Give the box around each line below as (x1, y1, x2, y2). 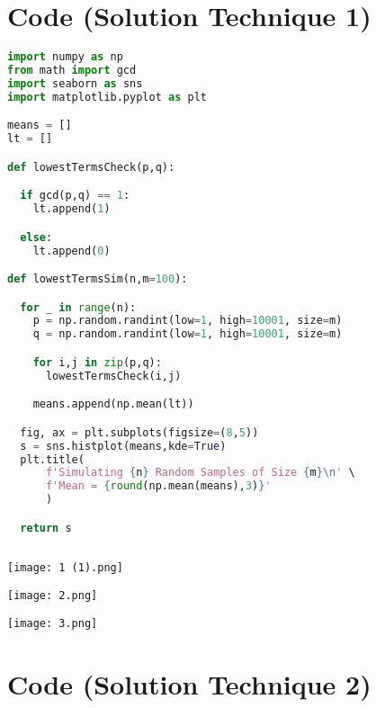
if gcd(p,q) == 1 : (20, 189, 130, 202)
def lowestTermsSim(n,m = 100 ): (7, 273, 188, 286)
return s (20, 521, 72, 534)
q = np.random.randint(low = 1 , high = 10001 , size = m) (32, 327, 343, 341)
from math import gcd (7, 64, 137, 76)
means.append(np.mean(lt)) (32, 398, 194, 411)
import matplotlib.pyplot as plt (7, 90, 207, 103)
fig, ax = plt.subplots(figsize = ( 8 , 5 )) (20, 426, 259, 439)
